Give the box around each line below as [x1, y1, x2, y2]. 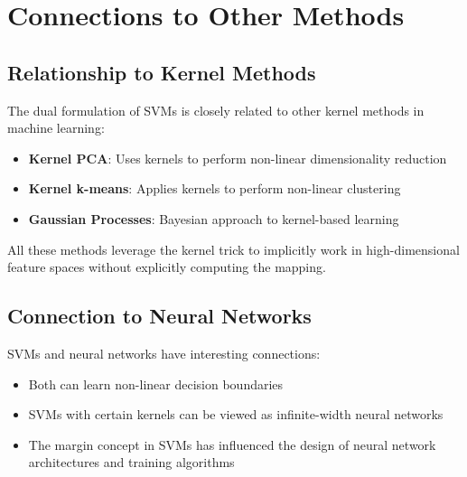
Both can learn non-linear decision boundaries [28, 374, 284, 393]
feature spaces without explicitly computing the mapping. [7, 257, 326, 276]
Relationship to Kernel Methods [7, 58, 316, 86]
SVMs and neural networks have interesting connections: [7, 343, 321, 362]
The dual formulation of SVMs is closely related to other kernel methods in [7, 100, 425, 119]
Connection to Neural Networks [7, 302, 312, 330]
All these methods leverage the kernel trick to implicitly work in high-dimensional [7, 239, 460, 258]
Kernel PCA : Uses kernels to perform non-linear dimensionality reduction [28, 148, 447, 167]
